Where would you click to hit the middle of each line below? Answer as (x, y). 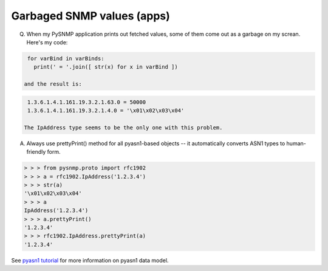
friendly (36, 152)
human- (296, 143)
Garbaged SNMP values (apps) (91, 16)
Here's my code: (47, 42)
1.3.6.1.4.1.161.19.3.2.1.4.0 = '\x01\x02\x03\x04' (106, 111)
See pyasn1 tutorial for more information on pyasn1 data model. (90, 260)
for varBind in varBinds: (66, 58)
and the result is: (53, 84)
